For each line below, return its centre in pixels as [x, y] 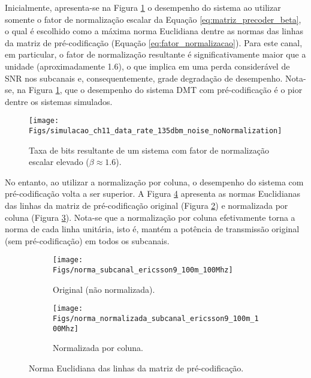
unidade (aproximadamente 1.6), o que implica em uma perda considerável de [147, 66]
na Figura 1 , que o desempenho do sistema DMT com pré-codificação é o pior [160, 90]
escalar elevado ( [59, 162]
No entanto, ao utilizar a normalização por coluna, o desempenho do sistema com [154, 181]
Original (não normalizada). [104, 289]
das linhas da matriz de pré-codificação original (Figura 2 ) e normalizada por [147, 205]
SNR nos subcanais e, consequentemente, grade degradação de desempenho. [144, 78]
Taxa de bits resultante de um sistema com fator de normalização [149, 150]
